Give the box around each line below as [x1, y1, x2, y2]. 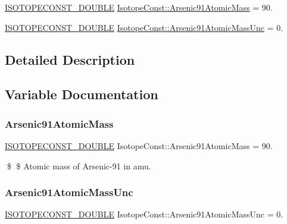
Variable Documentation [5, 85, 158, 103]
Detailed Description [5, 50, 135, 68]
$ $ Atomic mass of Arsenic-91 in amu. [7, 159, 151, 172]
